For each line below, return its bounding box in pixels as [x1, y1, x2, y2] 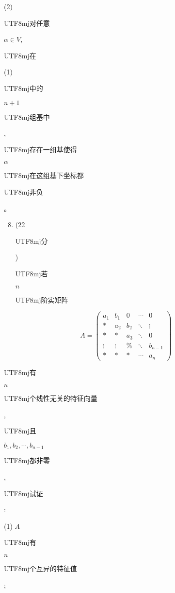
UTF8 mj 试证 [4, 488, 43, 498]
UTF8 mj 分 [15, 235, 48, 246]
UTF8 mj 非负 [4, 186, 43, 197]
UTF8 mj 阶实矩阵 [15, 294, 68, 305]
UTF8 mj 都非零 [4, 455, 50, 466]
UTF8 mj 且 [4, 426, 36, 436]
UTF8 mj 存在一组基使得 [4, 144, 77, 154]
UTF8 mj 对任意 [4, 18, 50, 28]
